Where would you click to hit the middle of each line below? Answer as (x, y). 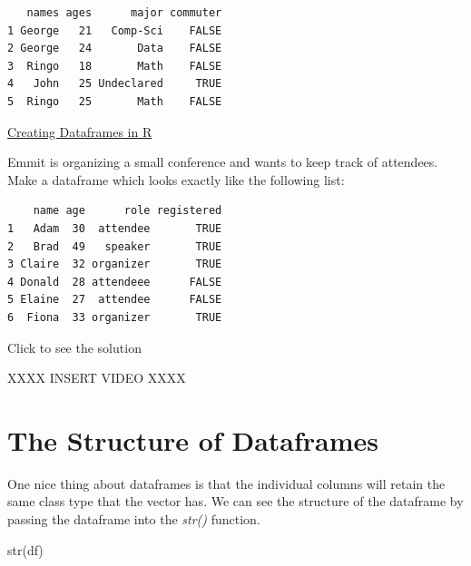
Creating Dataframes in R (80, 131)
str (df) (25, 549)
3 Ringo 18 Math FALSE (115, 66)
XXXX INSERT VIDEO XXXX (97, 378)
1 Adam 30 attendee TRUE (115, 228)
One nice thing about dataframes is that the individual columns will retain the (226, 483)
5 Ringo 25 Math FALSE (115, 101)
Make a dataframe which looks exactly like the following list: (176, 179)
